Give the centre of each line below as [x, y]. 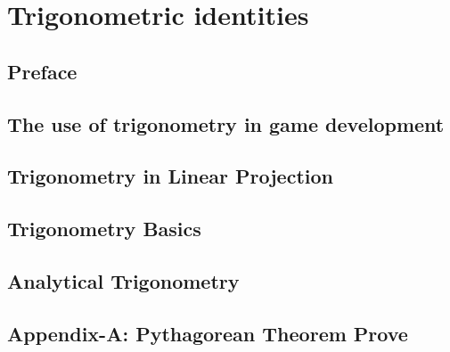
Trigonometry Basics [104, 229]
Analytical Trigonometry [123, 280]
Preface [42, 71]
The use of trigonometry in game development [226, 123]
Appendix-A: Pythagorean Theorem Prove [208, 333]
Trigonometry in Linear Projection [170, 176]
